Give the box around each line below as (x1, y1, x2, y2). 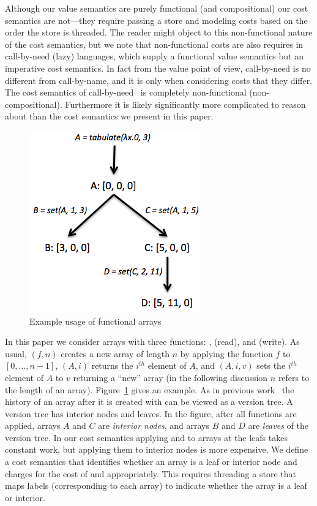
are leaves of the (248, 419, 308, 432)
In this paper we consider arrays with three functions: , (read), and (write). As (5, 335, 300, 348)
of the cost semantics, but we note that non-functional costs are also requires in (5, 37, 304, 50)
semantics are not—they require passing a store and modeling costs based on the (5, 13, 308, 26)
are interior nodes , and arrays (98, 419, 209, 432)
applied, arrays (5, 419, 61, 432)
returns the (91, 359, 133, 372)
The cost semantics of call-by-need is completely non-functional (5, 86, 247, 99)
